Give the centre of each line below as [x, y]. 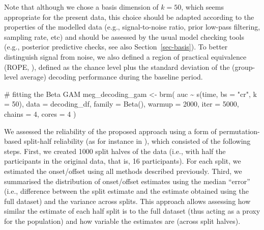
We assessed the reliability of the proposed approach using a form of [110, 131]
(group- [244, 67]
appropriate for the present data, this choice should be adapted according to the [129, 17]
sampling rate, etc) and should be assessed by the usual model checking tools [124, 36]
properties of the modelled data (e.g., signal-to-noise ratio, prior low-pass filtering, [132, 27]
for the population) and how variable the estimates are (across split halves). [122, 221]
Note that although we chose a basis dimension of [81, 7]
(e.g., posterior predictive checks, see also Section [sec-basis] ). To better [116, 47]
